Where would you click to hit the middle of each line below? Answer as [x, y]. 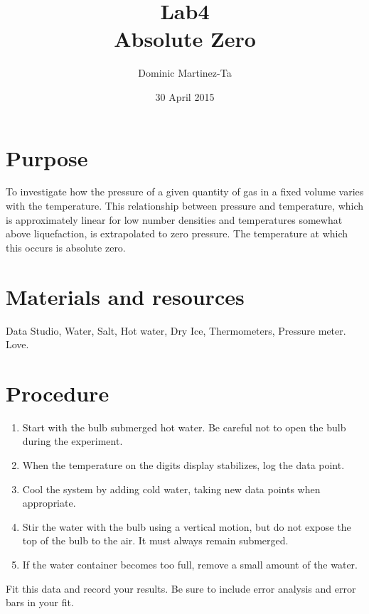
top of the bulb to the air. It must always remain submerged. [155, 540]
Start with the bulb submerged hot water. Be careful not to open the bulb [184, 427]
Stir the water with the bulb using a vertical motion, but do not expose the [187, 526]
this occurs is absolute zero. [66, 247]
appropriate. [49, 503]
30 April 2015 [185, 96]
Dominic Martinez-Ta [185, 73]
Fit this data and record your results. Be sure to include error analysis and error [181, 588]
